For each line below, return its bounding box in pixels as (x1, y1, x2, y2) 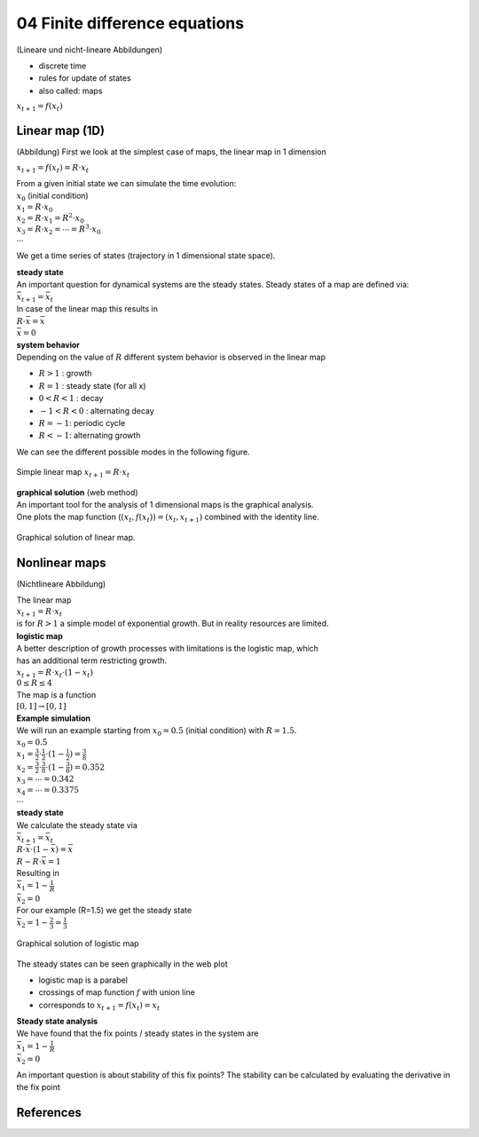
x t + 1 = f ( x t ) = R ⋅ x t (16, 162, 90, 175)
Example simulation (16, 713, 91, 723)
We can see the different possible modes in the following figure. (16, 446, 250, 457)
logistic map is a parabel (38, 975, 129, 985)
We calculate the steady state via (16, 819, 137, 830)
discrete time (38, 60, 87, 71)
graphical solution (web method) (16, 486, 138, 497)
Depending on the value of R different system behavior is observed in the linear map (16, 351, 326, 362)
